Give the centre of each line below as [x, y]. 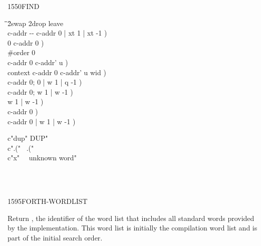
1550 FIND [24, 6]
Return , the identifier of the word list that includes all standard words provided [131, 218]
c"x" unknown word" [42, 158]
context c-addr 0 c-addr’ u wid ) [57, 72]
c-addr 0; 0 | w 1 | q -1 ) [45, 82]
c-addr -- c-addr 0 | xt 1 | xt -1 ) [57, 33]
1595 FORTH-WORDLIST [48, 201]
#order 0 [22, 52]
